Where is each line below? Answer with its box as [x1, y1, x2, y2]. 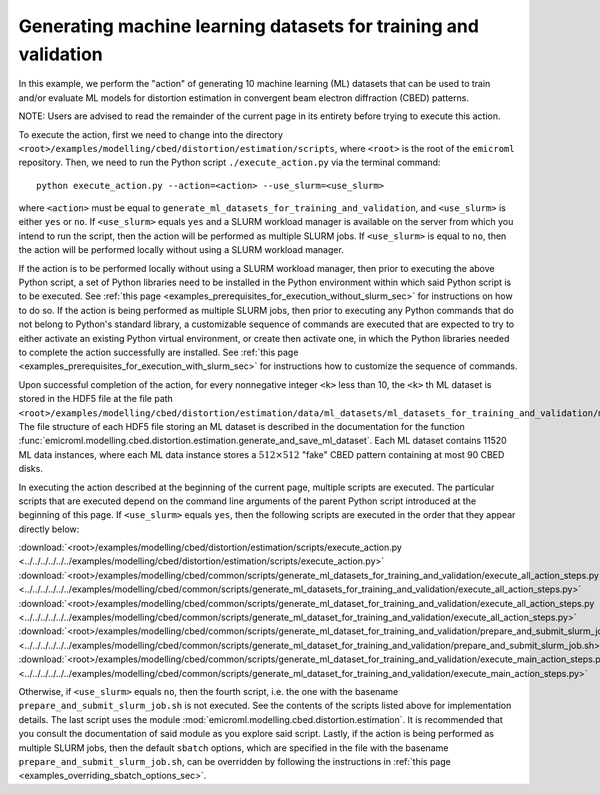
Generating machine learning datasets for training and [18, 15, 480, 37]
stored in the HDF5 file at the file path [18, 393, 174, 405]
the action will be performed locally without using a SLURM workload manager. [18, 244, 344, 256]
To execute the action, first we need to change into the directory [18, 128, 284, 140]
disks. [18, 463, 44, 475]
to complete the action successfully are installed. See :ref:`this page [18, 346, 299, 358]
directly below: [18, 523, 80, 535]
